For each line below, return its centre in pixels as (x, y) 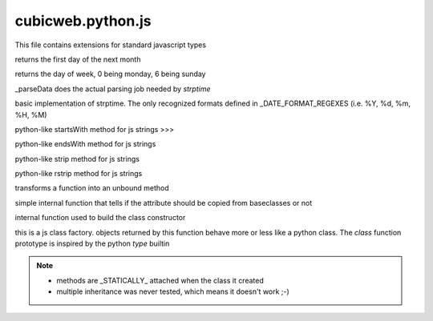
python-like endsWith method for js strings (85, 144)
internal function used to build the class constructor (100, 218)
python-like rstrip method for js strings (79, 174)
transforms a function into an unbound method (92, 188)
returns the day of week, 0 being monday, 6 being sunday (110, 74)
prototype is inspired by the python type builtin (92, 243)
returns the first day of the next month (78, 59)
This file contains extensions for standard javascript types (111, 45)
